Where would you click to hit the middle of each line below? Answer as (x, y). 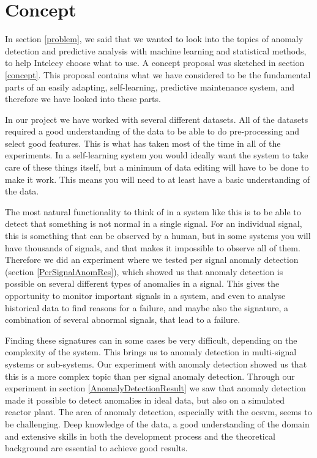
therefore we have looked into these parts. (83, 99)
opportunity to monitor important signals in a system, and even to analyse (145, 295)
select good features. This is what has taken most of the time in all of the (143, 143)
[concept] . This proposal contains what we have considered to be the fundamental (158, 74)
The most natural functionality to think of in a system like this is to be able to (153, 211)
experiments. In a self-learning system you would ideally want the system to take (157, 155)
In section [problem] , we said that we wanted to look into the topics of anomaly (154, 39)
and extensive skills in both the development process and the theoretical (140, 436)
